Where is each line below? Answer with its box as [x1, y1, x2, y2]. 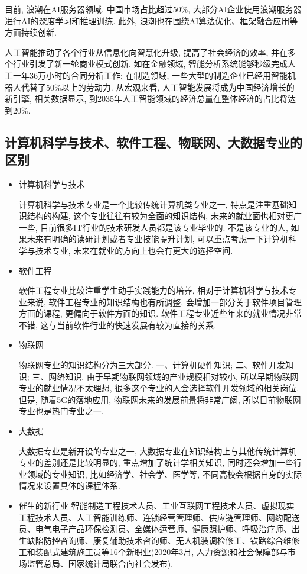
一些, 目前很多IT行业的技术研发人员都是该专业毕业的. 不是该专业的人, [18, 221, 288, 233]
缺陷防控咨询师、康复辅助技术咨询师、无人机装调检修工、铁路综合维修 [27, 534, 300, 546]
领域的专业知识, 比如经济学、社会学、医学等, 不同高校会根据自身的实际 [27, 467, 302, 480]
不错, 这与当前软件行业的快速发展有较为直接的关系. [18, 318, 217, 331]
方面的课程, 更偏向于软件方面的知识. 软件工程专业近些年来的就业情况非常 [18, 307, 302, 320]
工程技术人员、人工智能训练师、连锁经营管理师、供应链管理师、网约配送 [18, 511, 300, 523]
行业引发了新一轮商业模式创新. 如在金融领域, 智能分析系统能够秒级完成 [12, 57, 288, 70]
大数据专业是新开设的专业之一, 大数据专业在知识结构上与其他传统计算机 [18, 444, 297, 457]
